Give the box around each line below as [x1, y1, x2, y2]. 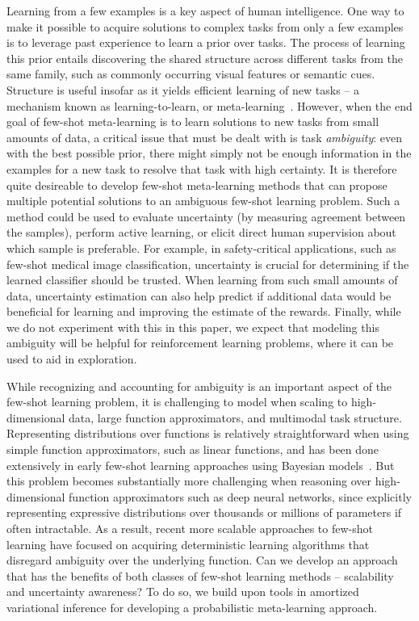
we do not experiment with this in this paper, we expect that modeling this [6, 318, 379, 335]
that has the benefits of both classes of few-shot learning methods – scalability [6, 567, 394, 584]
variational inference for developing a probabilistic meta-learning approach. [6, 598, 378, 615]
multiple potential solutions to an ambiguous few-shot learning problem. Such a [6, 192, 400, 209]
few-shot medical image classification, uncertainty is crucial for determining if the [6, 255, 409, 272]
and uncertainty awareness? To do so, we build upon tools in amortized [6, 583, 359, 600]
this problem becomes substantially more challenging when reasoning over [6, 472, 372, 489]
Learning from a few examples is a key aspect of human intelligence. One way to [6, 2, 404, 19]
